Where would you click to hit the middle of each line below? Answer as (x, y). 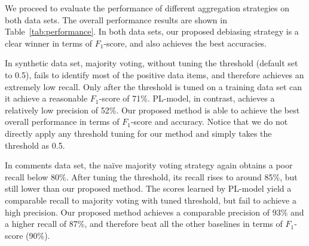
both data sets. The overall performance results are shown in (116, 19)
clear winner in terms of (49, 43)
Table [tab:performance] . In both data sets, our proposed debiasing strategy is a (152, 31)
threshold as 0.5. (35, 145)
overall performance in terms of (62, 122)
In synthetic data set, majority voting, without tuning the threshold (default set (152, 63)
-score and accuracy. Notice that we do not (209, 122)
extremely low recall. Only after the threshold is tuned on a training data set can (154, 86)
